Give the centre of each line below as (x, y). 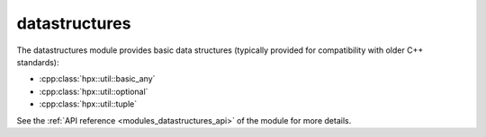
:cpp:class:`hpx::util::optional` (94, 91)
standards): (38, 62)
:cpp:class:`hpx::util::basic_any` (97, 79)
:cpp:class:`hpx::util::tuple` (88, 104)
